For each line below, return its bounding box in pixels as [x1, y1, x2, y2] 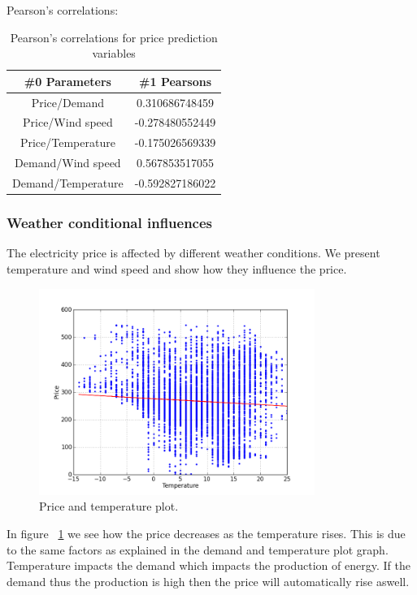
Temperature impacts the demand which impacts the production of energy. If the [7, 557, 410, 574]
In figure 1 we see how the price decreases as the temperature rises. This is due [7, 525, 406, 542]
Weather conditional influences [7, 213, 213, 233]
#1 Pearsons [139, 72, 212, 89]
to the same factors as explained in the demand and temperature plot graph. [7, 541, 389, 558]
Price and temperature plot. [39, 498, 179, 515]
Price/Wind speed [23, 114, 113, 131]
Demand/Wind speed [15, 154, 121, 171]
